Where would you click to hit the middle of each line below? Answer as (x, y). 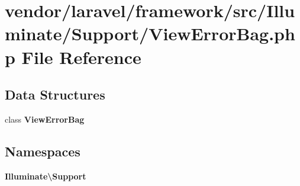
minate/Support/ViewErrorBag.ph (150, 33)
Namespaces (43, 151)
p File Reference (73, 57)
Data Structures (55, 94)
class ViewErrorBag (45, 119)
